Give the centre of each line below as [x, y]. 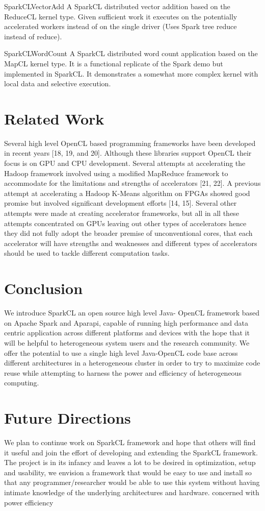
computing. [22, 383]
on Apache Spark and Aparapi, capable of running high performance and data [126, 322]
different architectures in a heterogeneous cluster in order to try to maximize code [132, 363]
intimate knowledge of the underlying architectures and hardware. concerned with [132, 492]
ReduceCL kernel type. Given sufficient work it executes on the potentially [121, 16]
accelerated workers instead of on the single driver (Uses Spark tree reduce [121, 26]
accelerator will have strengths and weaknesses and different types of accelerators [131, 243]
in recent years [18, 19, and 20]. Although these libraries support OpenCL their [128, 153]
